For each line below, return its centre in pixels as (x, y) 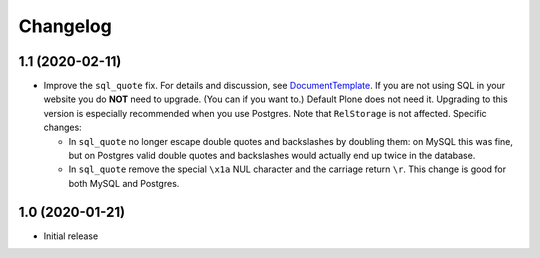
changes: (62, 127)
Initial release (71, 236)
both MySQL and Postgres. (124, 183)
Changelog (65, 26)
